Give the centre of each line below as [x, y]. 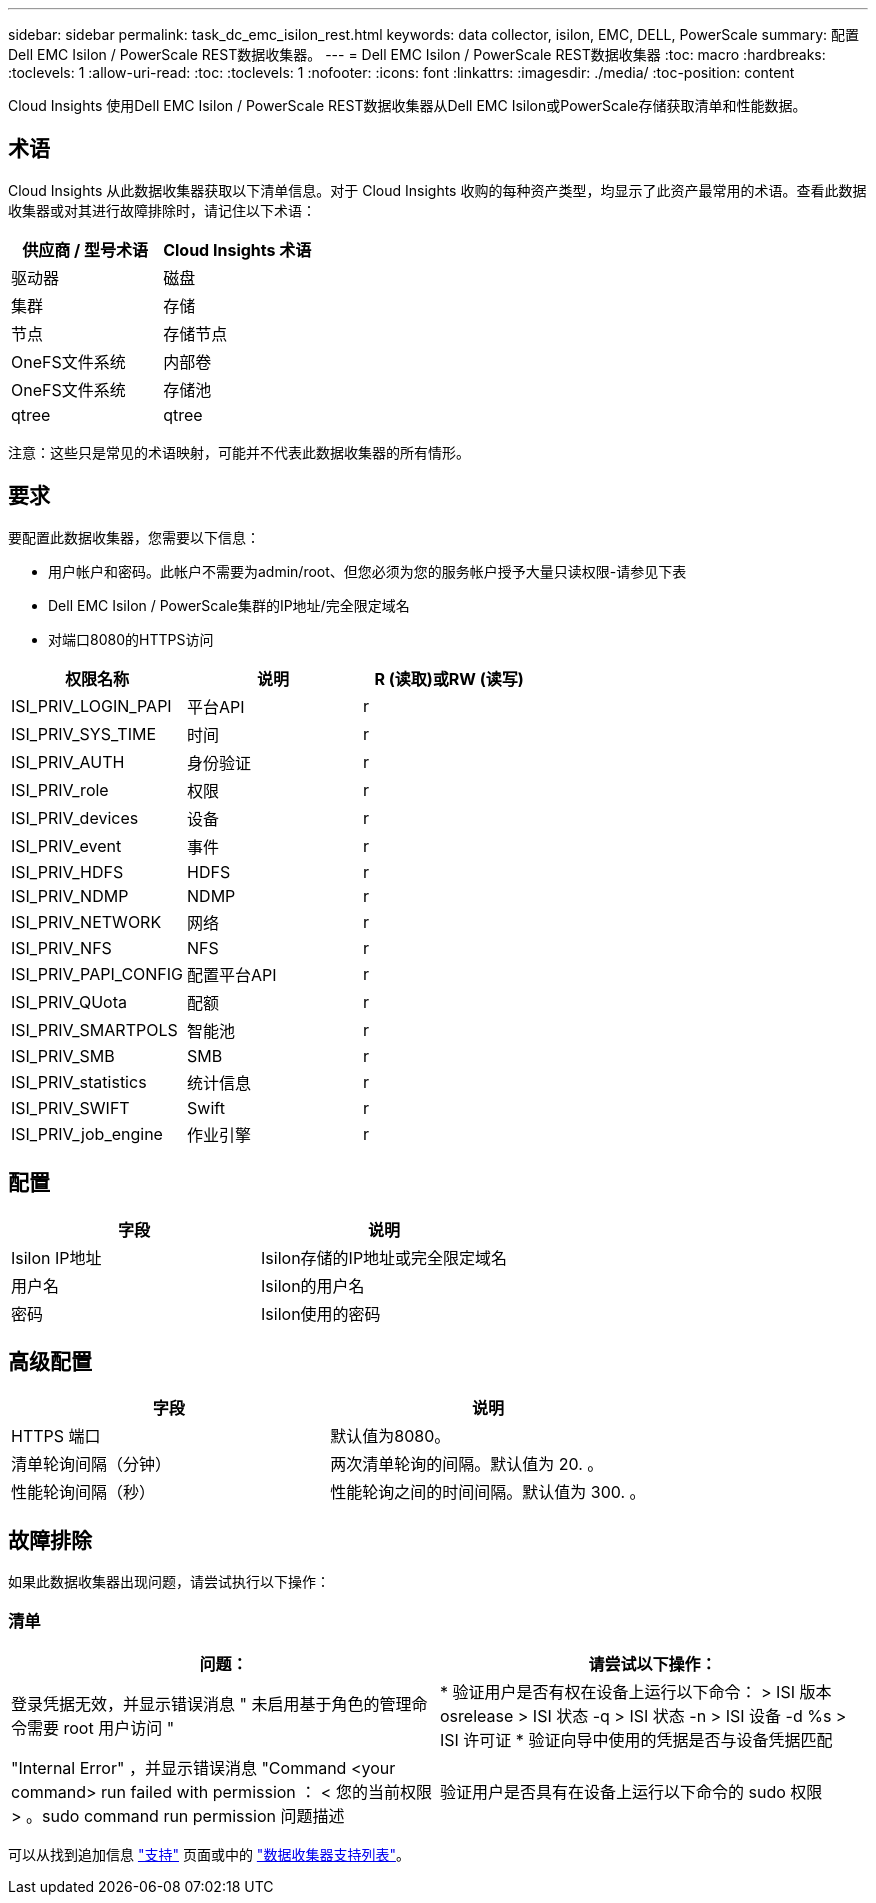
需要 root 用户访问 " [101, 1727]
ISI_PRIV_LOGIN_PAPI [91, 705]
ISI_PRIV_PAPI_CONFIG [97, 973]
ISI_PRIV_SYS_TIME [84, 733]
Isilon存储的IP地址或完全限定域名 [384, 1257]
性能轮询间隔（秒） [83, 1492]
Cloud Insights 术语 [237, 249]
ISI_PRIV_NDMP [70, 895]
